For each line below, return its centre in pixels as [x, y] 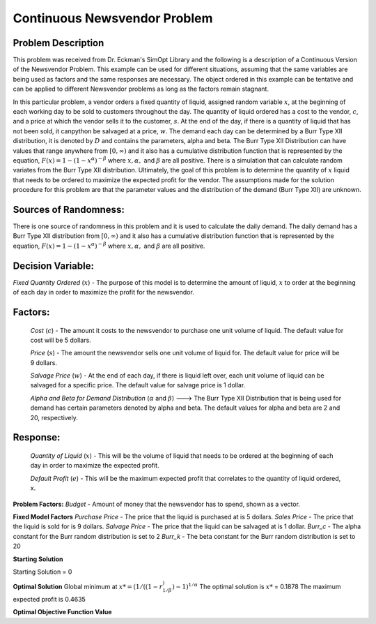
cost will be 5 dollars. [61, 340]
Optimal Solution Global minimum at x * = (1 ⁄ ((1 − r [88, 587]
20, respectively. [54, 417]
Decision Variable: [53, 266]
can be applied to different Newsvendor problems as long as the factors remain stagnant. [141, 89]
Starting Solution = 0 [42, 572]
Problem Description [58, 43]
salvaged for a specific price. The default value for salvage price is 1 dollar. [138, 385]
